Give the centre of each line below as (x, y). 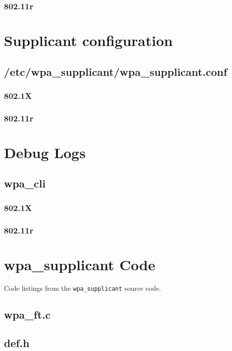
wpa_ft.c (27, 314)
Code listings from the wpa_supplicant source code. (83, 288)
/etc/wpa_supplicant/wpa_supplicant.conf (116, 71)
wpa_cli (25, 183)
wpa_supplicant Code (80, 264)
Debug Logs (45, 152)
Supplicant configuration (89, 40)
